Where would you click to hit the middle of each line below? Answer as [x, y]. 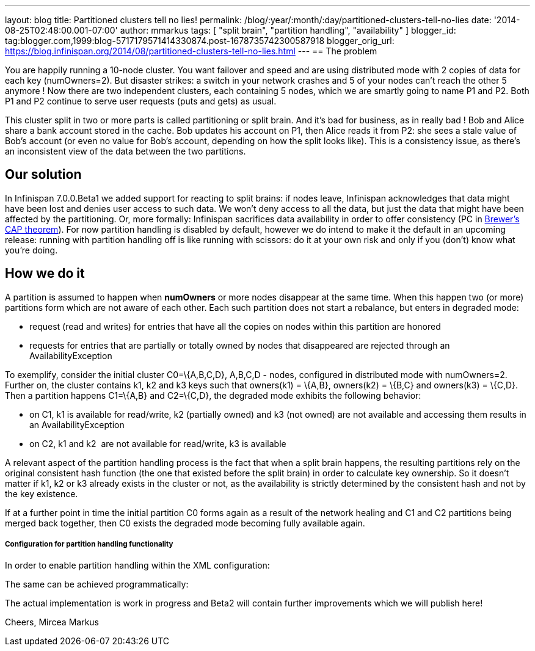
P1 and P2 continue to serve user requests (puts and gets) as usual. [141, 101]
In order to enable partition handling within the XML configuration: [137, 566]
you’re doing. [31, 250]
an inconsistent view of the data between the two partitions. [126, 151]
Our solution [43, 175]
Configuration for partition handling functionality [89, 544]
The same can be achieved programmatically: [97, 584]
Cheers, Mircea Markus [52, 622]
